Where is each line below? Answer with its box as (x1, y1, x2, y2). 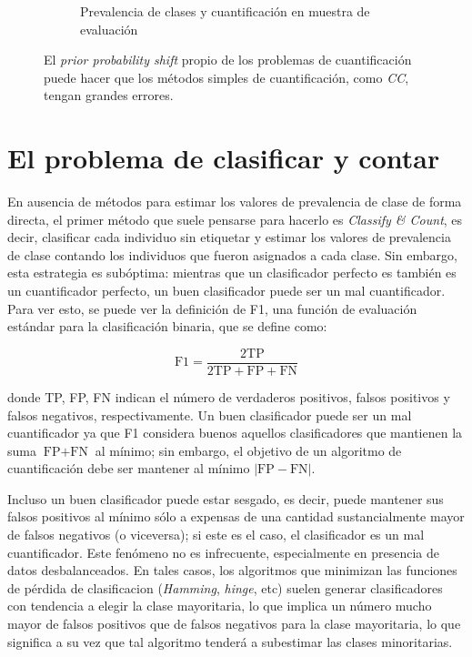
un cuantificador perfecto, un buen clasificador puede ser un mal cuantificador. (7, 281, 446, 300)
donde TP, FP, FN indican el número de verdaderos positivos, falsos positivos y (7, 387, 450, 406)
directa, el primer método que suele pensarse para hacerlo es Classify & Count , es (7, 209, 463, 228)
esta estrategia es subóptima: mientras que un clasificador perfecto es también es (7, 263, 457, 282)
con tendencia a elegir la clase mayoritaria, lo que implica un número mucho (7, 596, 432, 615)
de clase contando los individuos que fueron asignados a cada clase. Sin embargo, (7, 245, 457, 264)
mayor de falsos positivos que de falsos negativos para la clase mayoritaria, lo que (7, 614, 461, 633)
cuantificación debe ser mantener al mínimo (7, 459, 250, 478)
